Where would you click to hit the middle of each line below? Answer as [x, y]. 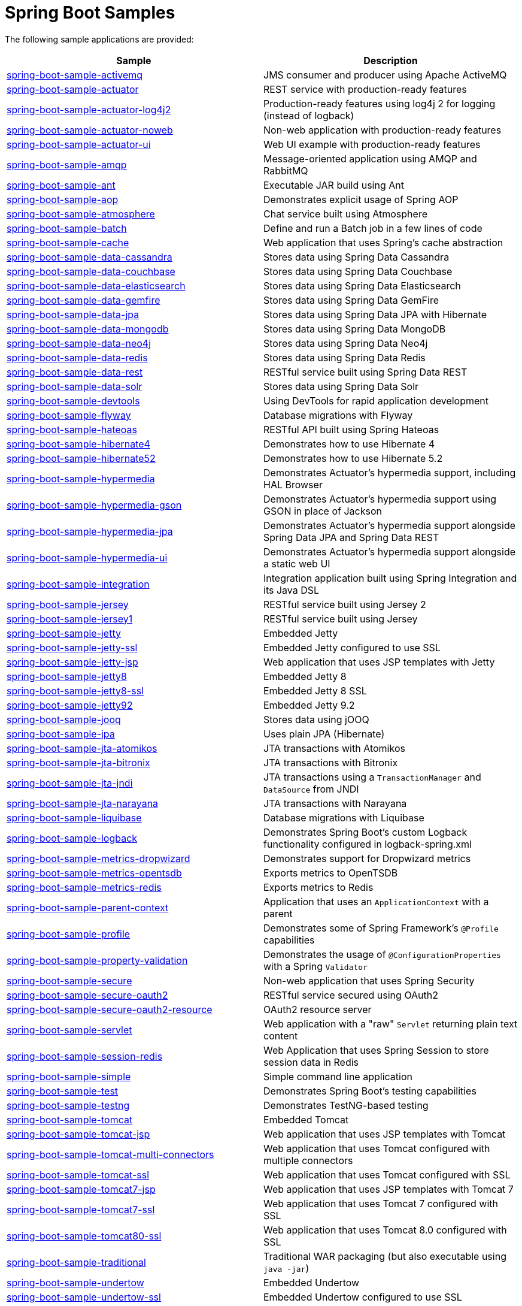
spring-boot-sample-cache [68, 242]
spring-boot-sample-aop [63, 199]
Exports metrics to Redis [318, 887]
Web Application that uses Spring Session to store [376, 1050]
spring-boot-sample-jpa [61, 734]
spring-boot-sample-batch [67, 228]
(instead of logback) [309, 115]
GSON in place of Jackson [323, 511]
